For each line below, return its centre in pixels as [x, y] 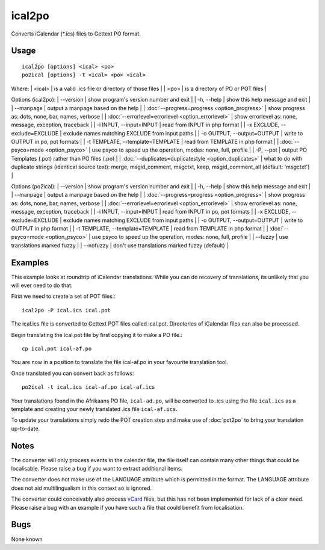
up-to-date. [26, 428]
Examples [30, 263]
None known [27, 539]
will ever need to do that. [42, 285]
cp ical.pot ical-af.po [57, 349]
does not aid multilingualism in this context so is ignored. [82, 488]
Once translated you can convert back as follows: [73, 373]
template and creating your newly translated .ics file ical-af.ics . [94, 409]
